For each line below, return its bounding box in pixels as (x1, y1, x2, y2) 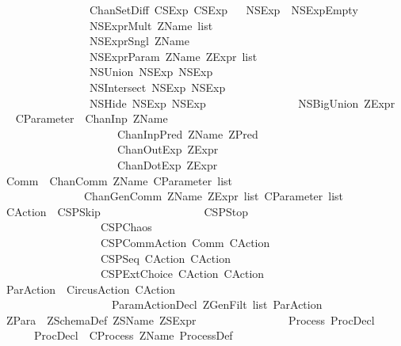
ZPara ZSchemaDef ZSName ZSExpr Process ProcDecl (6, 311, 375, 328)
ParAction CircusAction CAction (6, 280, 176, 297)
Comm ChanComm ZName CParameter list (6, 172, 232, 188)
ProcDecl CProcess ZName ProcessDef (33, 327, 233, 344)
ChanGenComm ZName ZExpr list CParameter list (83, 188, 344, 204)
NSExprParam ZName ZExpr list (89, 48, 258, 64)
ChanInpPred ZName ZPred (116, 125, 258, 142)
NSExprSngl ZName (89, 32, 189, 49)
